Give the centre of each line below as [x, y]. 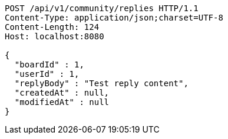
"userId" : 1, [47, 74]
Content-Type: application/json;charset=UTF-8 [114, 18]
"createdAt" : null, [62, 93]
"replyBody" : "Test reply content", [101, 83]
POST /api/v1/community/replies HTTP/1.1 [102, 8]
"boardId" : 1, [49, 65]
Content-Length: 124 [52, 27]
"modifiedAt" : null [62, 102]
